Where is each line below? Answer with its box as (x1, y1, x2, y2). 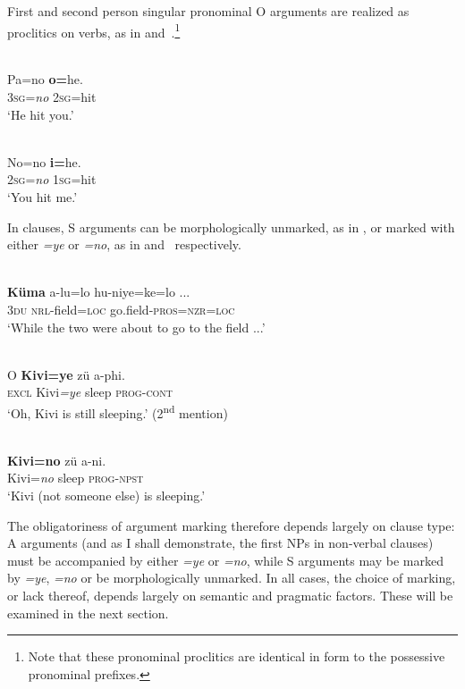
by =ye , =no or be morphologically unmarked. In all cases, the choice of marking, (7, 568, 456, 587)
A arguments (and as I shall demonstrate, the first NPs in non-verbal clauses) (7, 534, 434, 552)
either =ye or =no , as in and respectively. (7, 235, 241, 254)
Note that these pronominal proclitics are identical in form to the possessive (28, 647, 445, 666)
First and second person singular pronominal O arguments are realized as (7, 2, 410, 20)
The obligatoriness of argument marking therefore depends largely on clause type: (7, 516, 455, 534)
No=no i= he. (7, 152, 81, 171)
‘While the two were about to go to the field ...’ (7, 317, 266, 336)
